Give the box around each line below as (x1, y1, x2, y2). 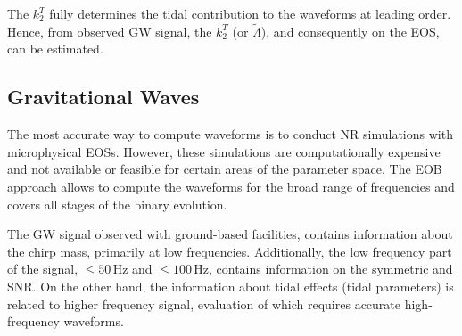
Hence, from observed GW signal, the (7, 21, 212, 40)
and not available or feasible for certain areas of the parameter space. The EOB (7, 160, 442, 178)
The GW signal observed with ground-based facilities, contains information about (7, 225, 453, 243)
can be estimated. (7, 39, 103, 58)
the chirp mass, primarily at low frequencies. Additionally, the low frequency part (7, 242, 452, 260)
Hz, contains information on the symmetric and (194, 259, 453, 278)
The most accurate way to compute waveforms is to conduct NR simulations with (7, 125, 453, 143)
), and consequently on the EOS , (260, 21, 440, 40)
